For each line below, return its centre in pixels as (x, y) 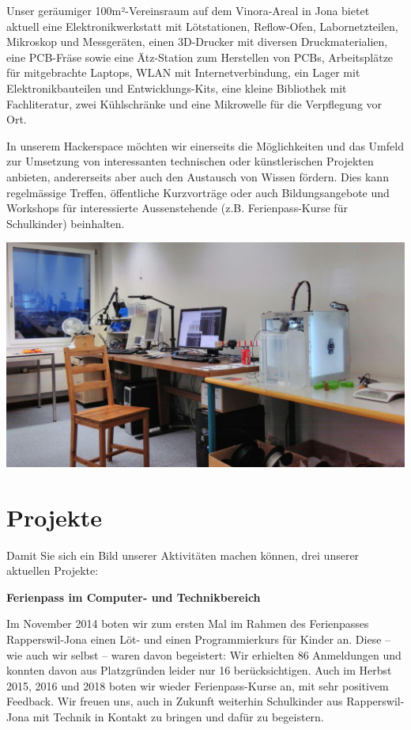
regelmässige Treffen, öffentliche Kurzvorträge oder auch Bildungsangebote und (198, 192)
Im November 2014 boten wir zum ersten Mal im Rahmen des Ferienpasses (188, 624)
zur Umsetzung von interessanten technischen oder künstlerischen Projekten (190, 161)
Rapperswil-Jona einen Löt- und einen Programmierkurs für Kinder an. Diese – (199, 639)
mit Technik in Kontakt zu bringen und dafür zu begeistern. (178, 716)
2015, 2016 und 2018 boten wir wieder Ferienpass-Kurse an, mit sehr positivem (198, 685)
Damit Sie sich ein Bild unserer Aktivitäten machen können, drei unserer (183, 555)
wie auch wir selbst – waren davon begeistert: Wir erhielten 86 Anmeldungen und (204, 654)
